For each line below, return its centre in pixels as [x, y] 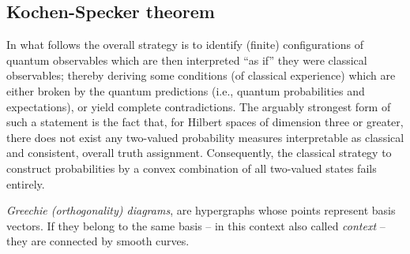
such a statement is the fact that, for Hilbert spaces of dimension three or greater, [205, 122]
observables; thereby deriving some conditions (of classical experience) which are [201, 75]
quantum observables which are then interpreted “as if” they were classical [187, 60]
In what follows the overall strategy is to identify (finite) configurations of [185, 45]
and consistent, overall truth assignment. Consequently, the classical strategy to [199, 153]
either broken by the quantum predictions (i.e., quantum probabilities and [186, 90]
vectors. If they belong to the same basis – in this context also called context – [196, 225]
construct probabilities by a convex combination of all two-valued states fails [192, 168]
